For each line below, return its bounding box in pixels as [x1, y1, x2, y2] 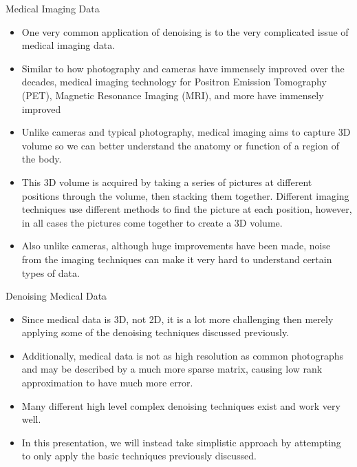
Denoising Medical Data [6, 289, 107, 303]
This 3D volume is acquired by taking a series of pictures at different [21, 174, 312, 189]
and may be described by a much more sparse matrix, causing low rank [21, 362, 323, 376]
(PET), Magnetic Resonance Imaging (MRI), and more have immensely [21, 87, 324, 102]
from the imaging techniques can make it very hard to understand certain [21, 251, 332, 266]
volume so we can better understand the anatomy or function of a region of [21, 138, 339, 152]
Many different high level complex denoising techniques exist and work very [21, 398, 340, 413]
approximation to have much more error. [21, 375, 193, 390]
